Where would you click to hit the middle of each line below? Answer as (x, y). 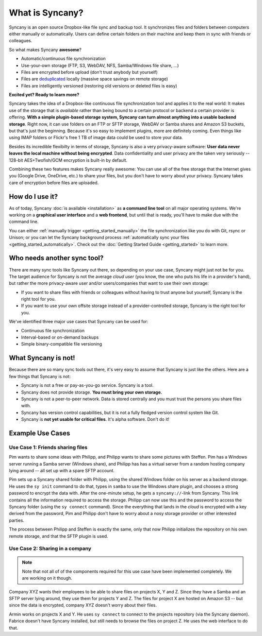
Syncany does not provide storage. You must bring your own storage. (92, 392)
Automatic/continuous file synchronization (64, 59)
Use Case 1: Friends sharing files (48, 447)
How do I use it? (33, 197)
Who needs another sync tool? (56, 258)
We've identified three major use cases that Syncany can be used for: (79, 322)
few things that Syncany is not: (40, 376)
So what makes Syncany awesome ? (45, 50)
